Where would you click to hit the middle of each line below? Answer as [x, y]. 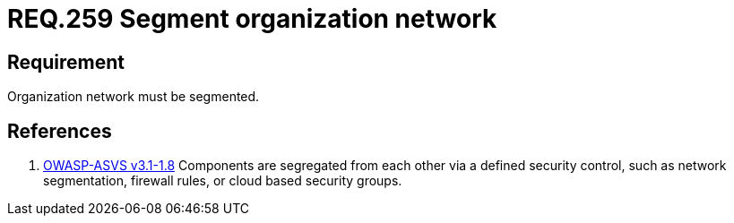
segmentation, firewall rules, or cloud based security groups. [223, 181]
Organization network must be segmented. [134, 97]
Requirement [66, 62]
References [60, 131]
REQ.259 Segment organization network [252, 19]
